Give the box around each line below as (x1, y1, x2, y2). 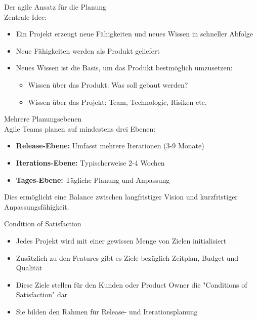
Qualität (16, 262, 42, 273)
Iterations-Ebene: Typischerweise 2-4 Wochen (16, 157, 165, 168)
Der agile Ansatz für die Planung (4, 2, 107, 12)
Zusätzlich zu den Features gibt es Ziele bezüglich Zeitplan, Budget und (16, 252, 239, 263)
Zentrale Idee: (4, 11, 47, 22)
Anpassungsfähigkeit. (4, 201, 69, 212)
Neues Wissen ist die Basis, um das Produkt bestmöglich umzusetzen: (16, 62, 233, 73)
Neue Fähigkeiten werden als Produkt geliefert (16, 45, 160, 56)
